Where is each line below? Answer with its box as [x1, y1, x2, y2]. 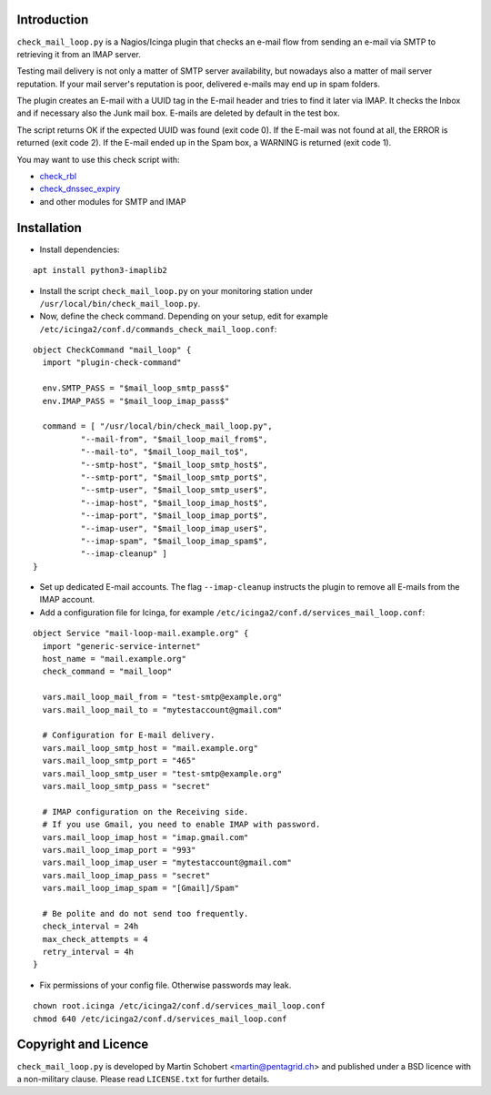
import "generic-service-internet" [42, 641, 202, 651]
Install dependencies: [39, 244, 120, 255]
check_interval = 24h [42, 921, 139, 932]
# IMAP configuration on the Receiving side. [42, 806, 249, 816]
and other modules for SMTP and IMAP [39, 196, 186, 207]
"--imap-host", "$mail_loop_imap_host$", [80, 497, 268, 508]
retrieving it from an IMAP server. [16, 48, 141, 59]
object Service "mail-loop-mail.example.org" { [33, 628, 249, 639]
